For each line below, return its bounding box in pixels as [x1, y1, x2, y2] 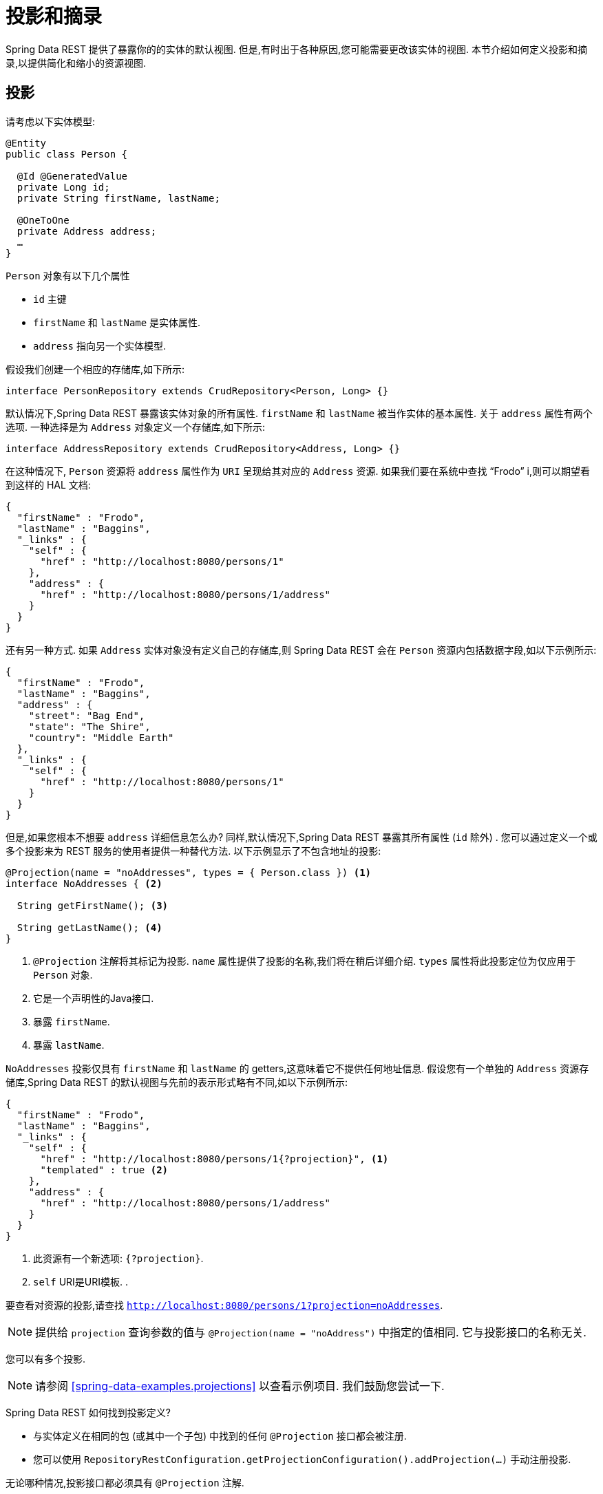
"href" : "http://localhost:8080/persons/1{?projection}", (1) [40, 1153, 389, 1164]
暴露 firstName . [33, 1015, 110, 1027]
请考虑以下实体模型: [6, 115, 96, 127]
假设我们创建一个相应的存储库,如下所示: [6, 363, 185, 375]
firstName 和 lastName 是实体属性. [33, 316, 201, 328]
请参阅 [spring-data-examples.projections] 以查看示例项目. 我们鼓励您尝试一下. [35, 1378, 445, 1393]
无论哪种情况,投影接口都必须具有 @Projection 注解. [6, 1476, 244, 1488]
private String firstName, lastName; [17, 192, 220, 204]
